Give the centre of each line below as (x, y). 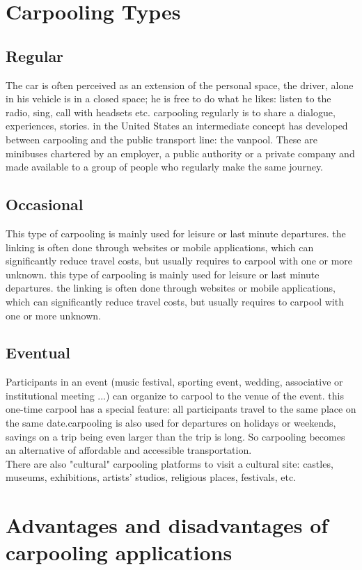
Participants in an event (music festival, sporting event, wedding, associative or (174, 382)
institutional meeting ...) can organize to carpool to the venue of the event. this (175, 395)
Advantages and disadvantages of (167, 525)
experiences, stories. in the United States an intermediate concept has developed (177, 126)
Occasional (45, 204)
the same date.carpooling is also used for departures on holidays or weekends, (171, 423)
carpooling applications (119, 552)
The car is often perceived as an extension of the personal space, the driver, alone (180, 85)
